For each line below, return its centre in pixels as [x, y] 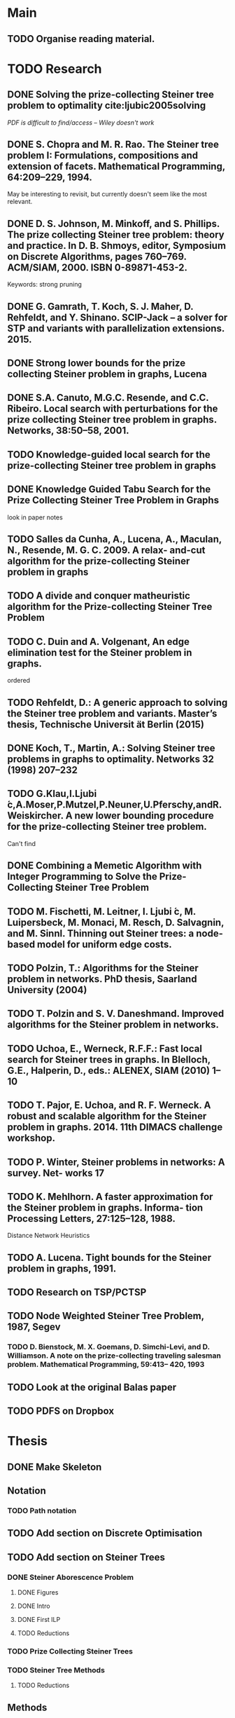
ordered [19, 681]
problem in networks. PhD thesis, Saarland [102, 979]
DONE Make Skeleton [55, 1467]
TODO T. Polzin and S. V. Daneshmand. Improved [116, 1014]
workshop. [31, 1138]
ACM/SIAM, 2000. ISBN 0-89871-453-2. [97, 267]
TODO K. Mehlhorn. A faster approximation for [110, 1197]
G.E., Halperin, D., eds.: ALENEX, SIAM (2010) [109, 1070]
